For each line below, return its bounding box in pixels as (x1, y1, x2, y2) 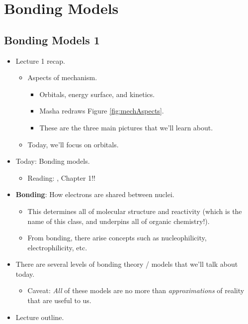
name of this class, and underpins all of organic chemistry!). (27, 216, 210, 226)
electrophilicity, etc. (27, 242, 87, 252)
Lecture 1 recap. (15, 55, 65, 66)
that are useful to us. (27, 295, 91, 306)
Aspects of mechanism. (27, 72, 97, 83)
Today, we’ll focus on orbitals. (27, 139, 119, 149)
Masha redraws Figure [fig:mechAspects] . (39, 106, 164, 116)
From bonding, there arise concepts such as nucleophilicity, (27, 232, 207, 243)
